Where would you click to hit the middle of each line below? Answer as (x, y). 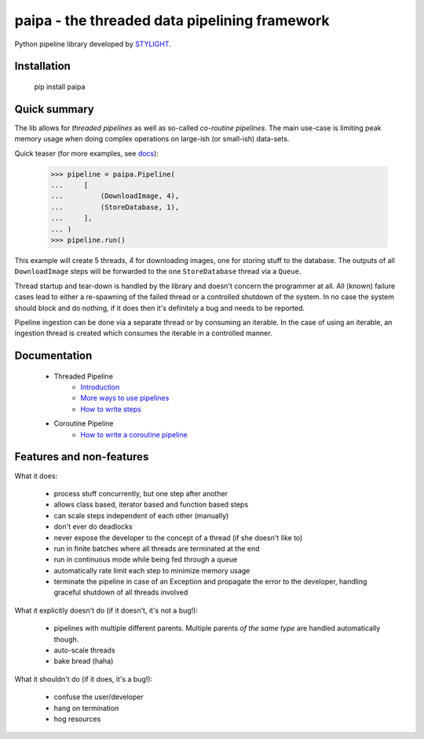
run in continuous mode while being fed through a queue (146, 560)
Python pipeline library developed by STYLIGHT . (93, 44)
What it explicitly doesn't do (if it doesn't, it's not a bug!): (106, 610)
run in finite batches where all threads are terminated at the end (157, 548)
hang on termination (86, 708)
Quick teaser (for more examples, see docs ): (86, 153)
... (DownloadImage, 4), (115, 196)
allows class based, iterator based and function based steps (151, 505)
